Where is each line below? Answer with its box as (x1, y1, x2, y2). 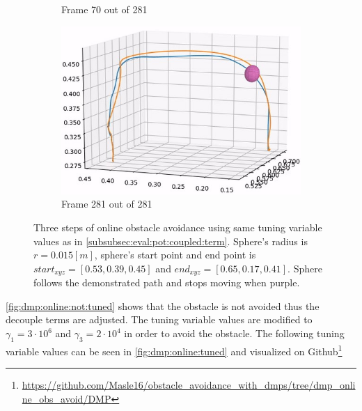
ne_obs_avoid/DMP (22, 391, 111, 405)
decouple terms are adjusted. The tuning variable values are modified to (6, 312, 313, 327)
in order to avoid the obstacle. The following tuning (124, 326, 345, 341)
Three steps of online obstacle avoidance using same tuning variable (33, 220, 322, 235)
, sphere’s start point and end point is (94, 247, 256, 262)
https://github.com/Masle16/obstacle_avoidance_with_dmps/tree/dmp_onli (22, 378, 356, 392)
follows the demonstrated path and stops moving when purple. (33, 275, 300, 290)
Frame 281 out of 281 (61, 196, 152, 211)
